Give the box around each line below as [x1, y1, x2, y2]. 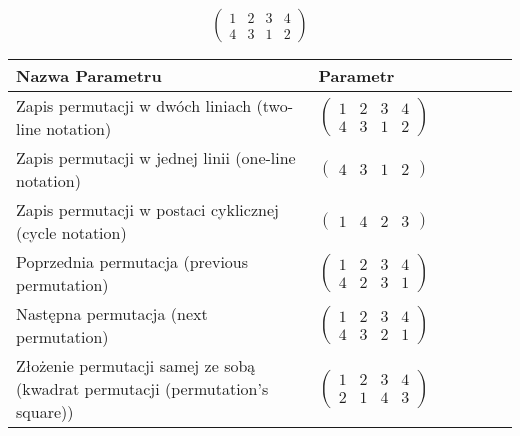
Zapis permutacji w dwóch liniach [16, 94, 252, 118]
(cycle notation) [16, 221, 127, 245]
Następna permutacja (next [16, 302, 208, 326]
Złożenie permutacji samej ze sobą [16, 354, 256, 378]
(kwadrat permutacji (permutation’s [16, 377, 269, 401]
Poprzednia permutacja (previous [16, 250, 249, 274]
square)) [16, 400, 74, 424]
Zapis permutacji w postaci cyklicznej [16, 198, 279, 222]
